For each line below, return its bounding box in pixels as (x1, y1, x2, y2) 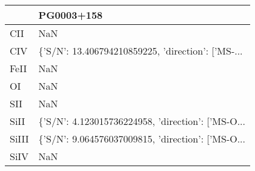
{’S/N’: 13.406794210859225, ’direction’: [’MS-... (38, 44, 243, 58)
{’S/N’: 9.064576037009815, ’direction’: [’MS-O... (38, 132, 246, 146)
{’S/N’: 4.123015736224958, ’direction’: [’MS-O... (38, 114, 246, 128)
